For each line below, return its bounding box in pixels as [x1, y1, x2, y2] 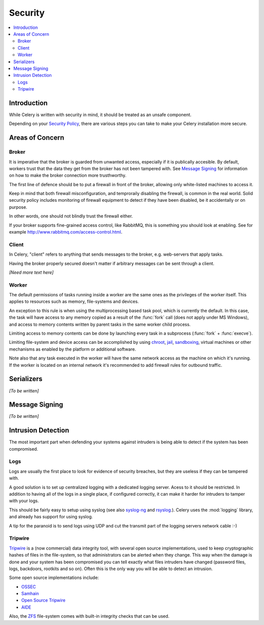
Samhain [21, 591, 39, 597]
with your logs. [9, 498, 39, 504]
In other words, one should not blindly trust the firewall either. [9, 213, 133, 219]
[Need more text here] [9, 269, 54, 275]
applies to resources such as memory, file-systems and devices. [9, 299, 139, 305]
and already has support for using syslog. [9, 514, 93, 520]
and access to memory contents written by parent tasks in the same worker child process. [9, 321, 191, 327]
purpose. [9, 204, 27, 210]
